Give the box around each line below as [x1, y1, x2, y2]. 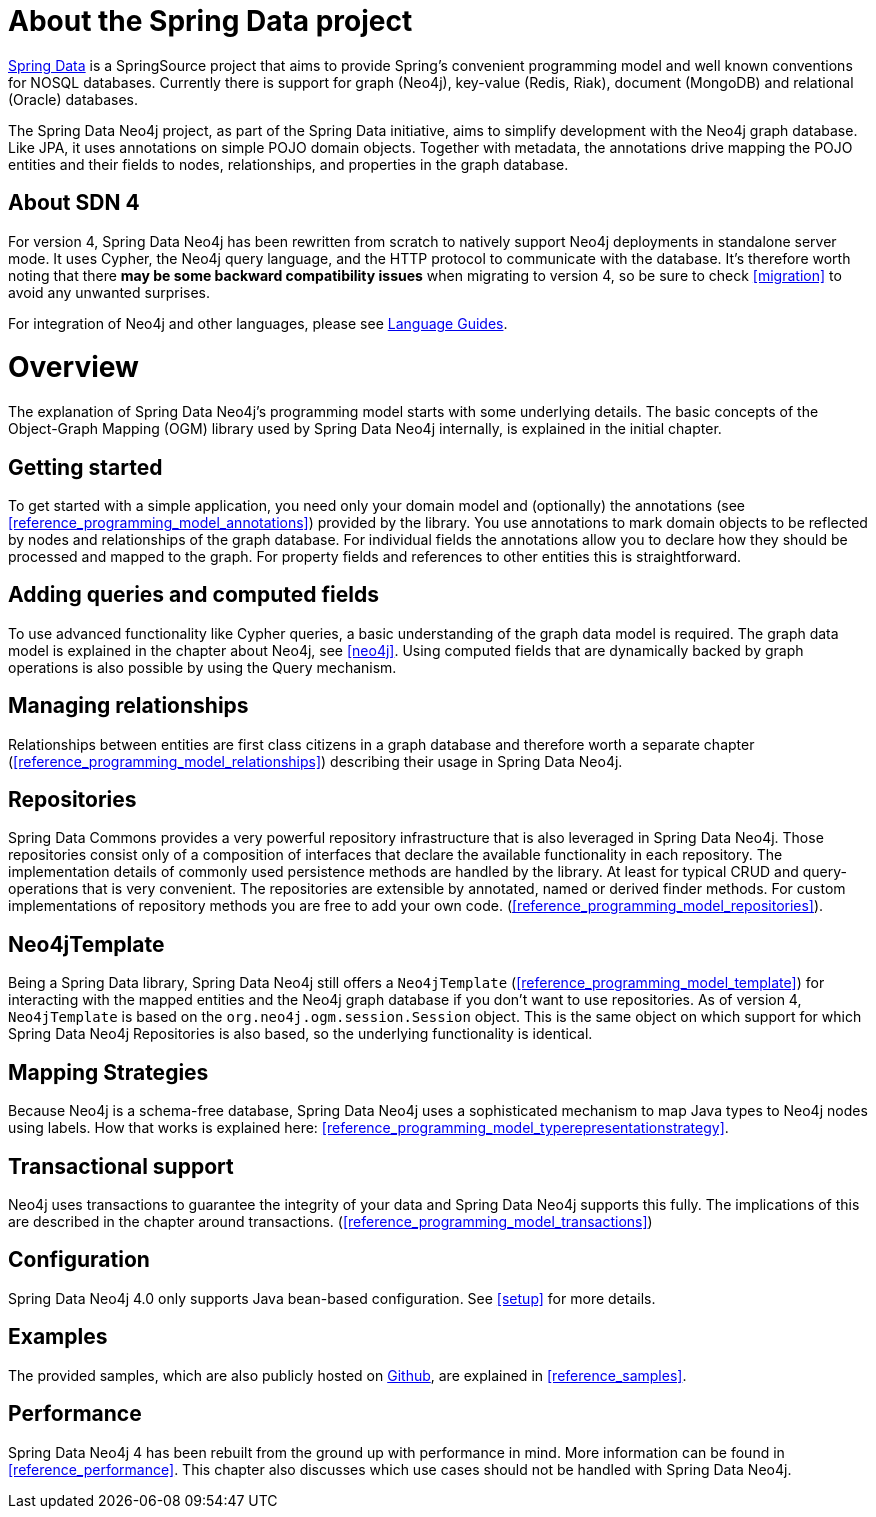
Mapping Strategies [8, 1059, 209, 1085]
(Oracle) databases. [8, 90, 139, 108]
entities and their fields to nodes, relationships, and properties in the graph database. [8, 155, 569, 173]
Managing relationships [8, 693, 249, 719]
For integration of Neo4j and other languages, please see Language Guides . [8, 314, 508, 332]
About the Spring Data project [8, 4, 413, 38]
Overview [8, 350, 139, 385]
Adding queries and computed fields [8, 582, 379, 608]
